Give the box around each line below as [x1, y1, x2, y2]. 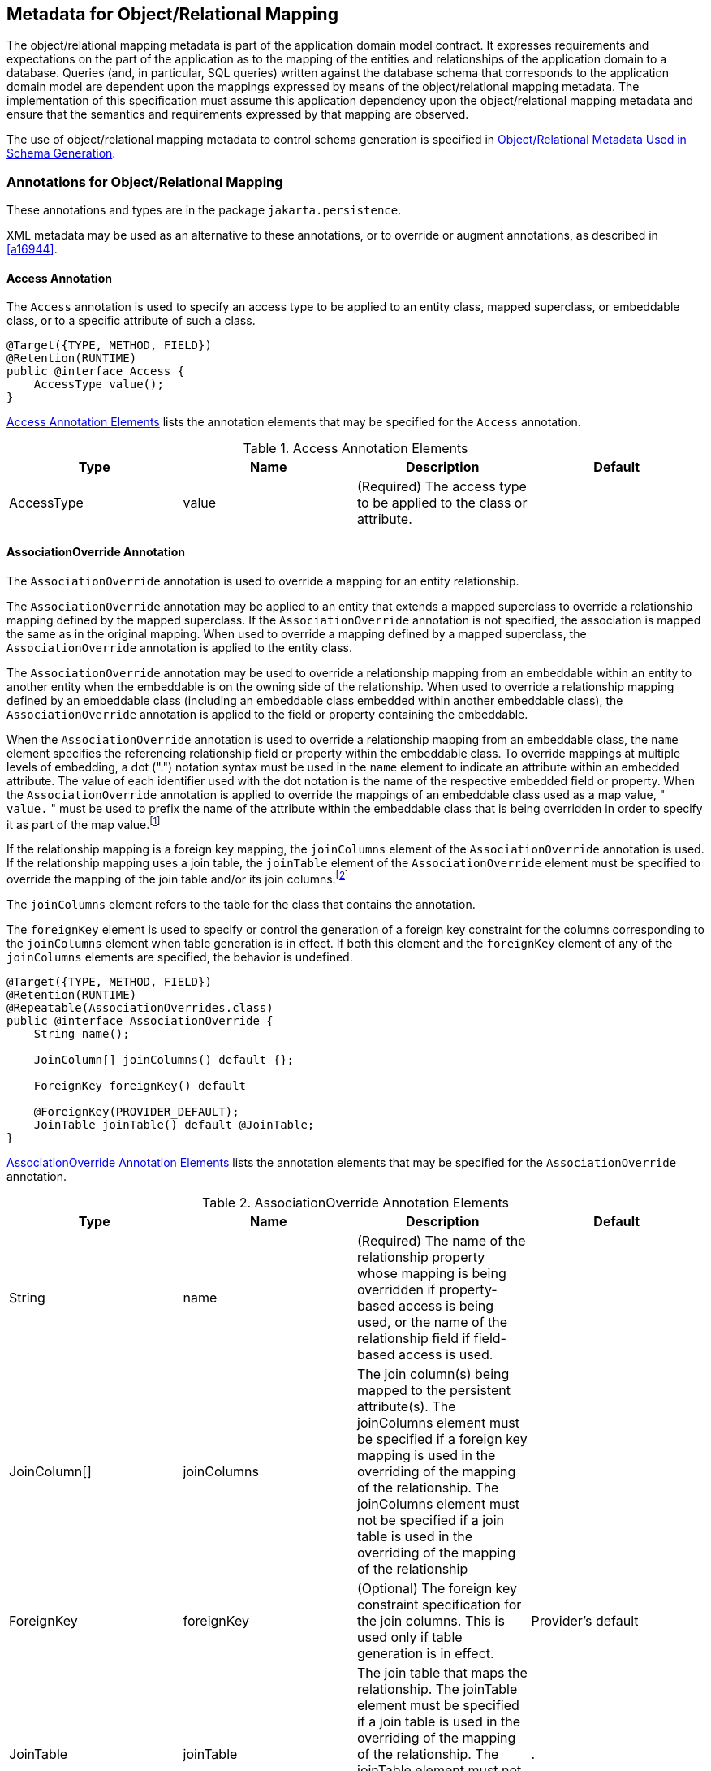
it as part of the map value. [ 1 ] [6, 814, 161, 832]
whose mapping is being [357, 1264, 506, 1281]
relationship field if [357, 1329, 471, 1346]
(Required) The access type [357, 478, 527, 495]
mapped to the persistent [357, 1381, 511, 1398]
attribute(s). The [357, 1397, 456, 1415]
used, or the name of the [357, 1313, 508, 1330]
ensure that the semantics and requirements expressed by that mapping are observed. [6, 107, 469, 122]
